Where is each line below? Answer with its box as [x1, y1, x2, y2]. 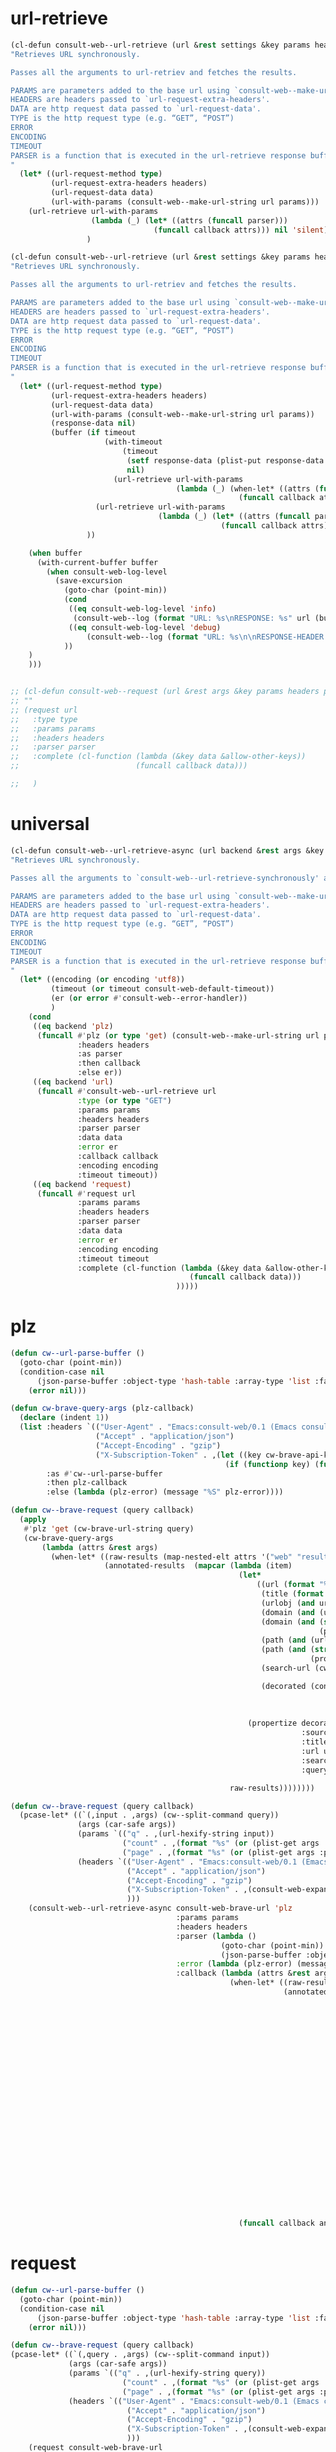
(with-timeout [104, 437, 163, 447]
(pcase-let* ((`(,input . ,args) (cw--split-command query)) [19, 1810, 280, 1821]
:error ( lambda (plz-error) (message [175, 1959, 333, 1969]
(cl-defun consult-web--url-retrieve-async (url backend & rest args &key [10, 845, 325, 856]
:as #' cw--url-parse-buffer [46, 1468, 163, 1479]
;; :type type [10, 714, 78, 724]
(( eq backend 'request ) [32, 1179, 132, 1189]
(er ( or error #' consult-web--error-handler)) [50, 993, 248, 1004]
